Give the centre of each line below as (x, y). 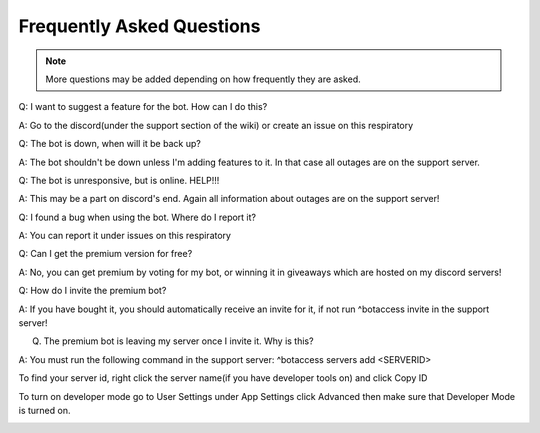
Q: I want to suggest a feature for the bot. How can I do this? (143, 107)
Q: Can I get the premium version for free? (105, 254)
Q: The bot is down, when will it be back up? (110, 144)
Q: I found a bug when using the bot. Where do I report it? (137, 217)
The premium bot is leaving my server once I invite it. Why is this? (178, 341)
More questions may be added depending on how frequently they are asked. (203, 79)
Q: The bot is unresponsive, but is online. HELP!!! (119, 180)
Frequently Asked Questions (139, 26)
